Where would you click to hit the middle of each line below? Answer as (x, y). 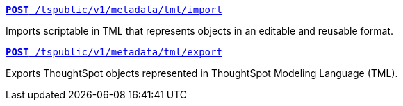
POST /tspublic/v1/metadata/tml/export (114, 52)
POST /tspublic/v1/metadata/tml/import (114, 10)
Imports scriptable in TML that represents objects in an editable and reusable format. (200, 31)
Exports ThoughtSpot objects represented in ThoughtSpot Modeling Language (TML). (202, 73)
